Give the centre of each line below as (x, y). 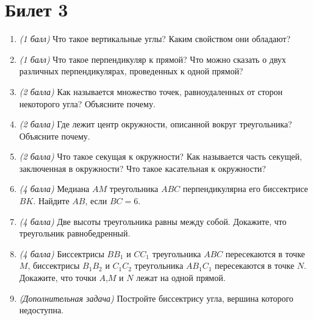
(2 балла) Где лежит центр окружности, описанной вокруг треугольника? (156, 124)
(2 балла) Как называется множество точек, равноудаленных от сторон (151, 91)
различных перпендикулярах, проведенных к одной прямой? (131, 71)
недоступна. (41, 310)
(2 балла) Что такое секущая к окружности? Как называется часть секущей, (160, 156)
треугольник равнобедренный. (75, 233)
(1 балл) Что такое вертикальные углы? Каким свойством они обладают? (155, 39)
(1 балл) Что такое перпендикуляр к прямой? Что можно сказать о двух (153, 59)
